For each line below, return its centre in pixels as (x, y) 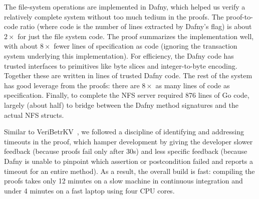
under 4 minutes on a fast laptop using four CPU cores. (89, 190)
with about (21, 46)
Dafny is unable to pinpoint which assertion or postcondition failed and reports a (129, 161)
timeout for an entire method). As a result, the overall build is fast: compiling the (129, 171)
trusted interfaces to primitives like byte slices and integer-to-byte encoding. (121, 65)
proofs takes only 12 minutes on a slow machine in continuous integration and (123, 181)
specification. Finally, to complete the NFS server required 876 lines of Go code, (127, 95)
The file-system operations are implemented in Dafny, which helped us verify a (125, 7)
